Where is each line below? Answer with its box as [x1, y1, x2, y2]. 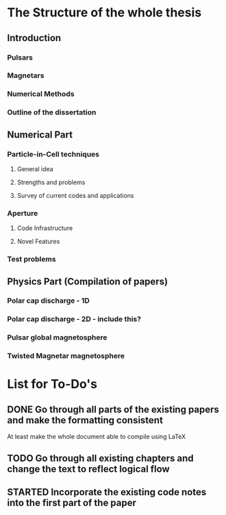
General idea [16, 164, 53, 173]
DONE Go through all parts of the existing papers [7, 403, 219, 415]
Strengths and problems [16, 178, 86, 186]
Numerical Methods [7, 89, 75, 99]
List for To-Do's [7, 377, 98, 392]
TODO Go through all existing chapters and [7, 452, 194, 464]
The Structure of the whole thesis [7, 5, 202, 21]
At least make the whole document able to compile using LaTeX [7, 433, 186, 441]
